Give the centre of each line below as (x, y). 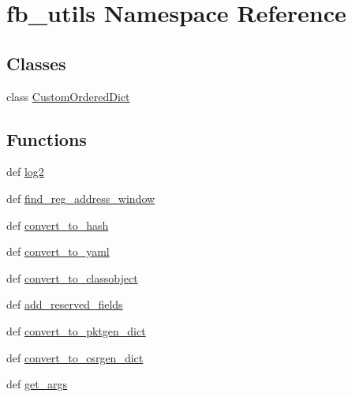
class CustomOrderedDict (68, 96)
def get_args (37, 384)
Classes (36, 63)
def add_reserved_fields (65, 304)
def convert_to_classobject (72, 277)
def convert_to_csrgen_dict (75, 357)
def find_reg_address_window (81, 198)
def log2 (25, 172)
